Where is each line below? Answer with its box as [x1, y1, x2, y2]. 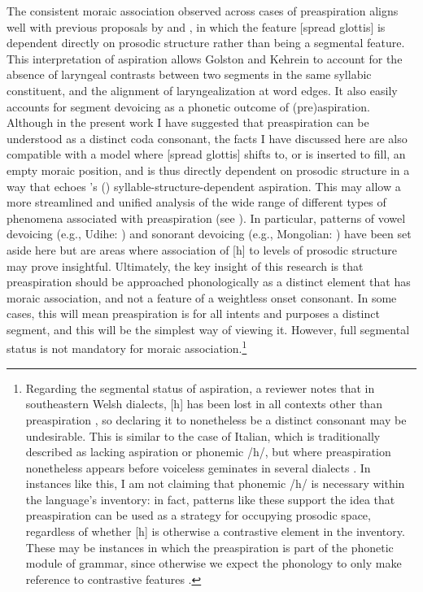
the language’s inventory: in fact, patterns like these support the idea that [25, 490, 395, 507]
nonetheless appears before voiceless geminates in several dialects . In [25, 459, 371, 476]
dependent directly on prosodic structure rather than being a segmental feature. [7, 34, 405, 51]
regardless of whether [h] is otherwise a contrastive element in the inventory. [25, 523, 405, 540]
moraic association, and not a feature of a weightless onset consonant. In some [7, 289, 397, 306]
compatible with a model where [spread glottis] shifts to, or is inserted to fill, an [7, 146, 406, 163]
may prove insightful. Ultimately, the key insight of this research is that [7, 257, 364, 274]
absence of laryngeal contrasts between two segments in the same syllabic [7, 66, 372, 83]
